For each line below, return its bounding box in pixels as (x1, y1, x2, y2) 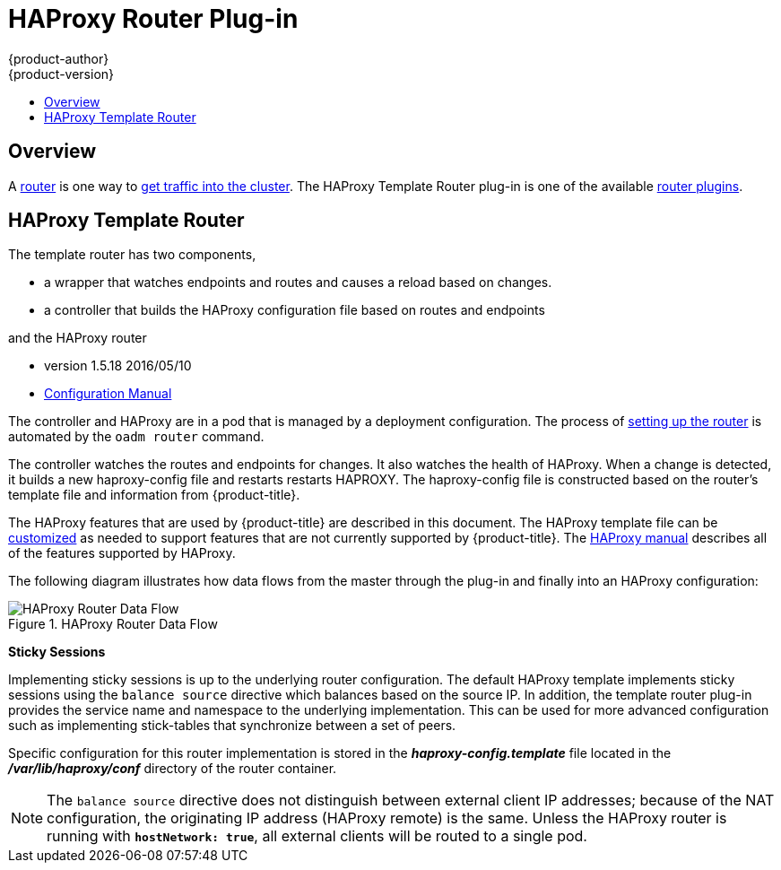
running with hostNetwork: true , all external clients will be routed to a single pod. (47, 827, 587, 846)
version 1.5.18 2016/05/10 (44, 358, 192, 374)
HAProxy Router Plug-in (8, 4, 299, 34)
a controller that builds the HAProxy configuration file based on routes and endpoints (44, 302, 545, 318)
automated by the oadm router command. (8, 429, 265, 445)
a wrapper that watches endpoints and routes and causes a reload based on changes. (44, 274, 552, 291)
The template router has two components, (8, 247, 256, 263)
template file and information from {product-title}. (8, 487, 300, 503)
